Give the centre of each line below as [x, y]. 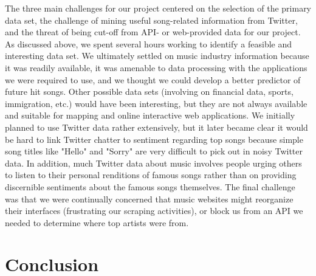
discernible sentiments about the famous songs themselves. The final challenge [150, 186]
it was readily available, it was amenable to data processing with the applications [156, 67]
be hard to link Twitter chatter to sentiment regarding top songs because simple [154, 139]
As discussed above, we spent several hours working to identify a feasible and [149, 43]
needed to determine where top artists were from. [97, 222]
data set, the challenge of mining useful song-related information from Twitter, [151, 20]
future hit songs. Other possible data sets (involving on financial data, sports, [149, 91]
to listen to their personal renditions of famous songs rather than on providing [151, 175]
